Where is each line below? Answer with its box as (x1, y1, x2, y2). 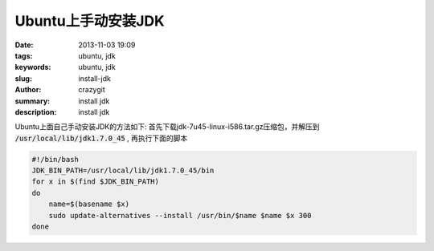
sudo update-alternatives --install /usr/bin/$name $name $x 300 (48, 211, 312, 220)
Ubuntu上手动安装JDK (14, 12, 165, 30)
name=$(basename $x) (48, 200, 130, 208)
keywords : (14, 63, 51, 72)
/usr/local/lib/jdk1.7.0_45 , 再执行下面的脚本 (14, 133, 188, 143)
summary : (14, 96, 51, 106)
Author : (14, 85, 42, 95)
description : (14, 107, 57, 116)
